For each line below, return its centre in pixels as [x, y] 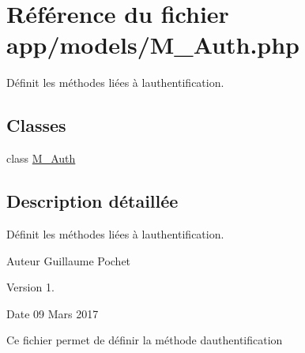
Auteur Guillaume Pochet [69, 260]
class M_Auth [41, 158]
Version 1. [30, 287]
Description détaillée [92, 201]
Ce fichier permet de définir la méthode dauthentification [145, 340]
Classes [36, 125]
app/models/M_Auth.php [153, 45]
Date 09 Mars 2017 [53, 313]
